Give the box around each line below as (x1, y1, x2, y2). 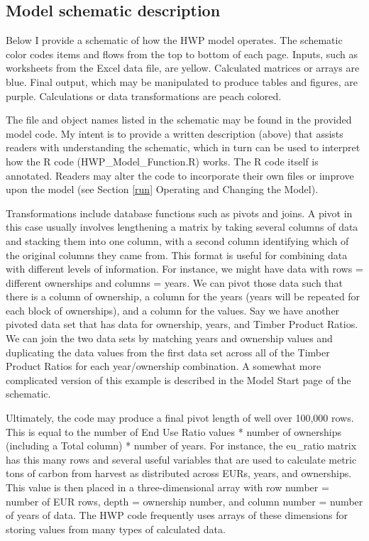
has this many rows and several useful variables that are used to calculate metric (6, 452, 357, 466)
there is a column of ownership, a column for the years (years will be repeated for (6, 289, 360, 304)
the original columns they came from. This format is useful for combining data (6, 247, 348, 262)
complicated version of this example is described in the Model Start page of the (6, 372, 351, 387)
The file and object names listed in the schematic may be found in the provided (6, 112, 352, 127)
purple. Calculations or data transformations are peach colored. (6, 88, 282, 103)
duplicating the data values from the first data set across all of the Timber (6, 344, 330, 359)
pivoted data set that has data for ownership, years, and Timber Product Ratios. (6, 317, 358, 332)
